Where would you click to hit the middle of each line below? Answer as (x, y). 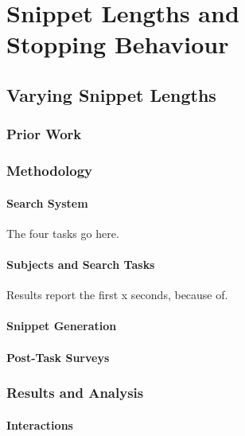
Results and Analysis (75, 393)
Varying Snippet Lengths (111, 94)
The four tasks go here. (63, 233)
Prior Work (44, 134)
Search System (47, 202)
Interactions (40, 424)
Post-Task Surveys (58, 357)
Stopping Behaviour (118, 44)
